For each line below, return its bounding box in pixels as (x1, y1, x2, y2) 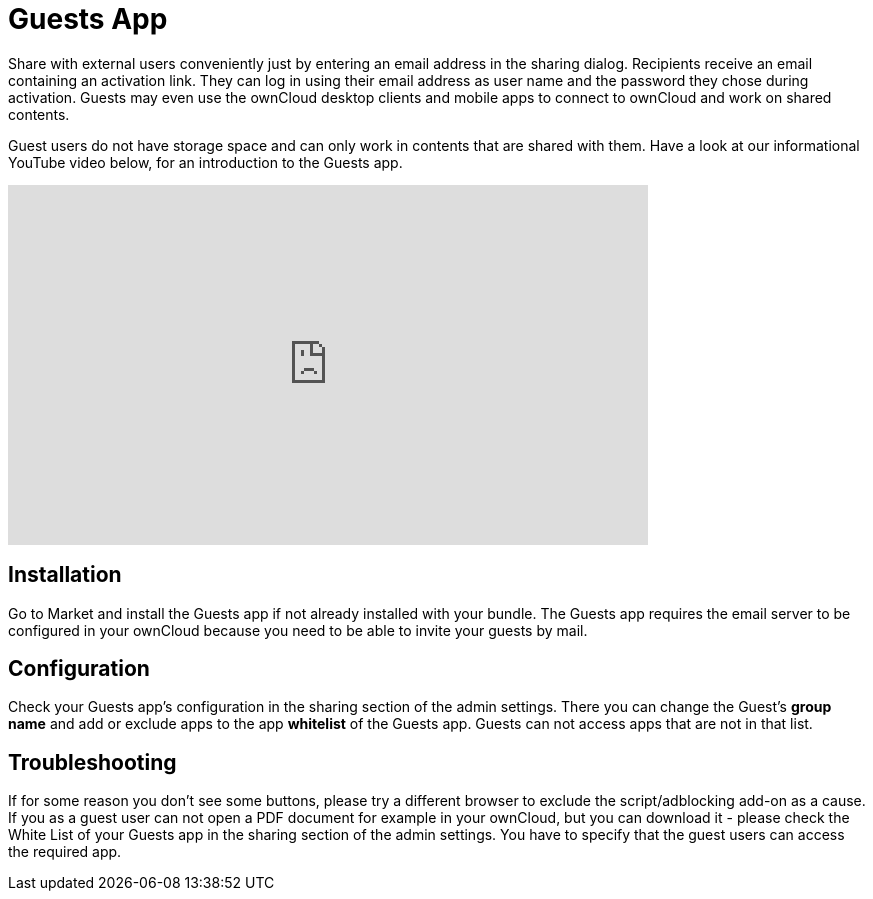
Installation (8, 562, 122, 588)
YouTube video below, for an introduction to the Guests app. (8, 153, 403, 171)
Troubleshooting (8, 749, 177, 775)
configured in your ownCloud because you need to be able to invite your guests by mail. (8, 621, 588, 639)
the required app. (8, 843, 122, 861)
